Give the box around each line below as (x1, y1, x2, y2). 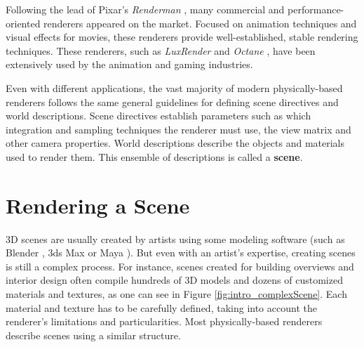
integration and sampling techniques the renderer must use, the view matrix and (6, 122, 351, 136)
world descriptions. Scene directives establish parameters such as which (6, 108, 311, 123)
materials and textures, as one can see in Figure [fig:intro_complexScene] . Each (6, 287, 347, 301)
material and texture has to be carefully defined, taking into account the (6, 300, 317, 315)
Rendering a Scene (6, 190, 190, 219)
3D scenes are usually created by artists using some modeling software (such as (6, 231, 345, 246)
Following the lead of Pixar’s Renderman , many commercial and (6, 2, 285, 16)
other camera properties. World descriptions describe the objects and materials (6, 136, 344, 150)
